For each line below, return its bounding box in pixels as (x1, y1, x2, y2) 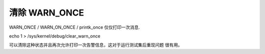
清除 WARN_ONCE (9, 7, 84, 18)
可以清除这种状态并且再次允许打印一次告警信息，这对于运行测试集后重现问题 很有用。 (9, 42, 183, 48)
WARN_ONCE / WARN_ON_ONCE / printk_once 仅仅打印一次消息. (9, 24, 140, 30)
